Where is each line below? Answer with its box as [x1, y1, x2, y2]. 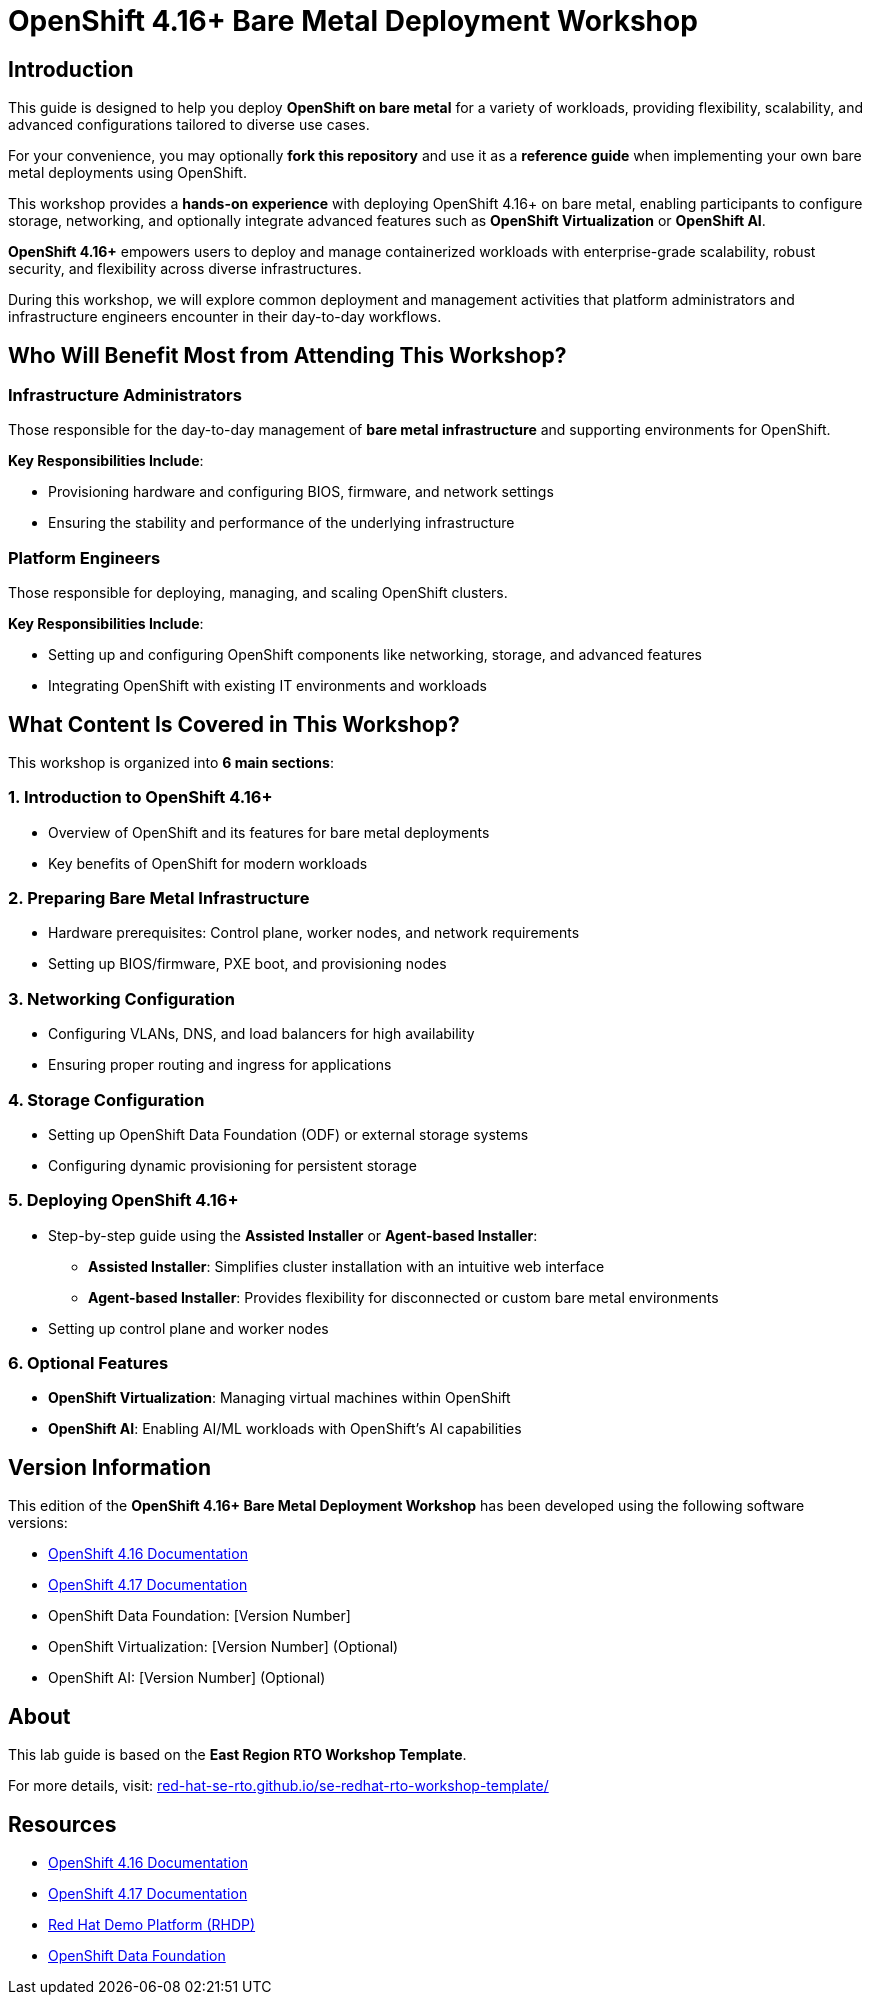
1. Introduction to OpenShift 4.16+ [8, 787, 273, 808]
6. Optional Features [8, 1353, 169, 1374]
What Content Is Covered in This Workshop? [8, 711, 460, 737]
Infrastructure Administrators [8, 385, 242, 406]
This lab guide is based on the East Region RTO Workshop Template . [8, 1746, 467, 1764]
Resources [8, 1811, 117, 1837]
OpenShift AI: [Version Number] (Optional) [48, 1669, 326, 1687]
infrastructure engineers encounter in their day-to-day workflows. [8, 308, 442, 326]
